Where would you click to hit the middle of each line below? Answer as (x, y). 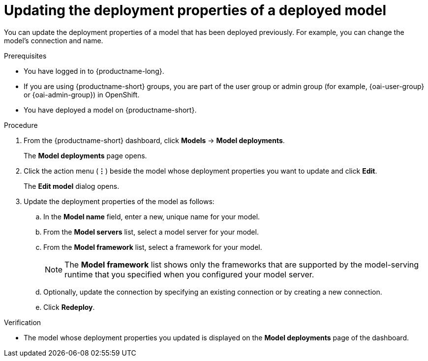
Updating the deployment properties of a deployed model (195, 10)
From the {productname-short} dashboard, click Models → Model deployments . (154, 140)
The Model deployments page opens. (85, 155)
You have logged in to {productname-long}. (94, 71)
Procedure (21, 125)
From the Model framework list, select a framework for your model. (153, 247)
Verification (23, 322)
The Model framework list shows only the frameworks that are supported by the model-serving (242, 264)
